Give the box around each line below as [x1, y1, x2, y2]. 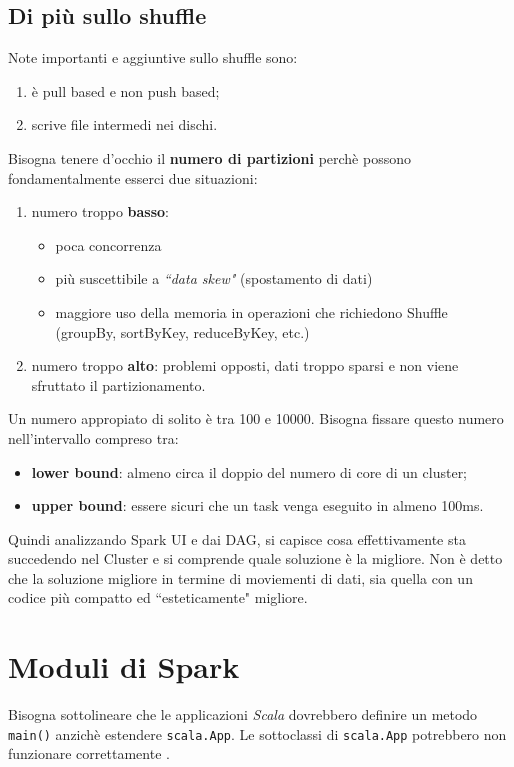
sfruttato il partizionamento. [31, 374, 206, 395]
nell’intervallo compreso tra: [8, 427, 179, 448]
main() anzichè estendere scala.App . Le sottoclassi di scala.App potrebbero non [8, 723, 507, 744]
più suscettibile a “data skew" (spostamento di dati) [55, 268, 373, 289]
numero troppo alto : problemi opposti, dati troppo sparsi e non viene [31, 355, 459, 376]
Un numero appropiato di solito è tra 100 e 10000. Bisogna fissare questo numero [8, 408, 504, 429]
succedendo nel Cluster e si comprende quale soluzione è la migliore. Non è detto [8, 548, 503, 569]
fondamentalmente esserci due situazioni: [8, 167, 258, 188]
